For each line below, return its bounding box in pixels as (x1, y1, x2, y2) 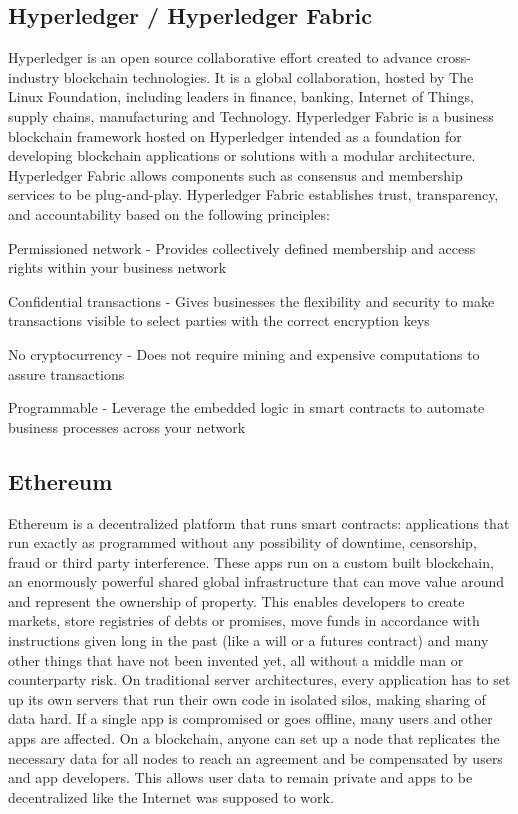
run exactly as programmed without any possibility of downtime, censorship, (8, 532, 477, 553)
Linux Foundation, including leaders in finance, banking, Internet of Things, (8, 86, 474, 107)
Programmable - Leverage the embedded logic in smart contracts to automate (8, 397, 485, 418)
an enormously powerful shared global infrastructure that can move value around (8, 571, 504, 592)
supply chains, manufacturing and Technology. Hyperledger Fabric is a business (8, 105, 494, 126)
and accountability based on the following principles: (8, 203, 330, 224)
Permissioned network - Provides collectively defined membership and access (8, 237, 476, 258)
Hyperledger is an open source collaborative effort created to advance (8, 47, 432, 68)
